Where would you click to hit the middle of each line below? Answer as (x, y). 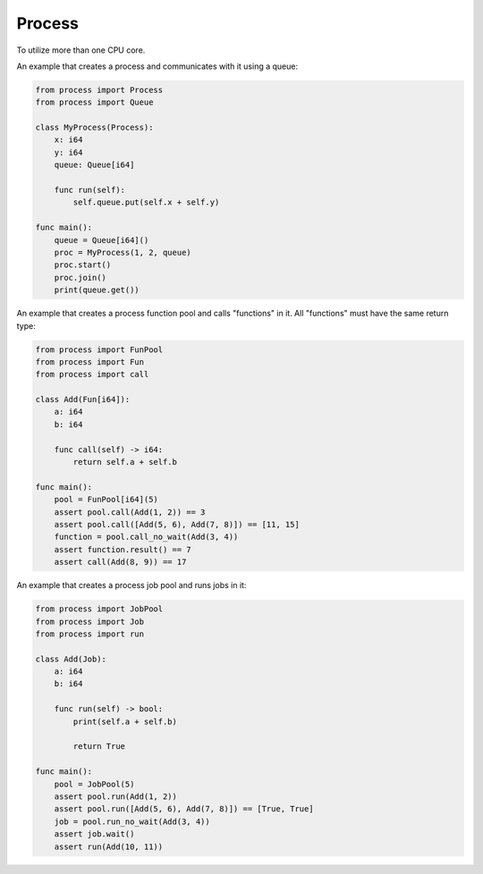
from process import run (90, 634)
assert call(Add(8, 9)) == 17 (120, 562)
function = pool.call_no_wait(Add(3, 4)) (146, 537)
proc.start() (83, 265)
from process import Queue (94, 102)
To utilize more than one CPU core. (81, 50)
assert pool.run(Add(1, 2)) (116, 797)
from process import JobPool (99, 609)
